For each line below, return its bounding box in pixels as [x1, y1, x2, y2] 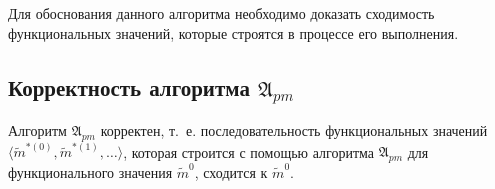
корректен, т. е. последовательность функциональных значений [100, 120, 488, 141]
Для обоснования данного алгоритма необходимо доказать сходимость [8, 3, 435, 23]
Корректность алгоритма [8, 71, 250, 102]
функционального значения [8, 161, 173, 182]
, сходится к [194, 161, 268, 182]
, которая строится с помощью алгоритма [123, 141, 374, 162]
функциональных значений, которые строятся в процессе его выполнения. [8, 22, 459, 43]
